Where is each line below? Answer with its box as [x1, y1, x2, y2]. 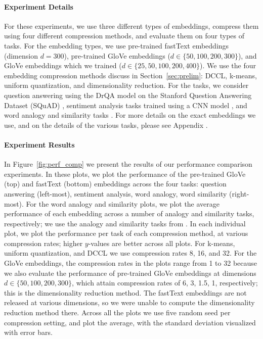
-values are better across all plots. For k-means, [88, 237, 235, 248]
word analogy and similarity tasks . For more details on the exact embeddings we [4, 110, 256, 120]
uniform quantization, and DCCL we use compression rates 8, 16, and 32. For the [4, 248, 257, 258]
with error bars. [4, 327, 53, 337]
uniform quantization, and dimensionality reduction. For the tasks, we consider [4, 80, 249, 90]
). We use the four [200, 60, 256, 71]
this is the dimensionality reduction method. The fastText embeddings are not [4, 287, 247, 298]
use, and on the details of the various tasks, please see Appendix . [4, 119, 208, 130]
